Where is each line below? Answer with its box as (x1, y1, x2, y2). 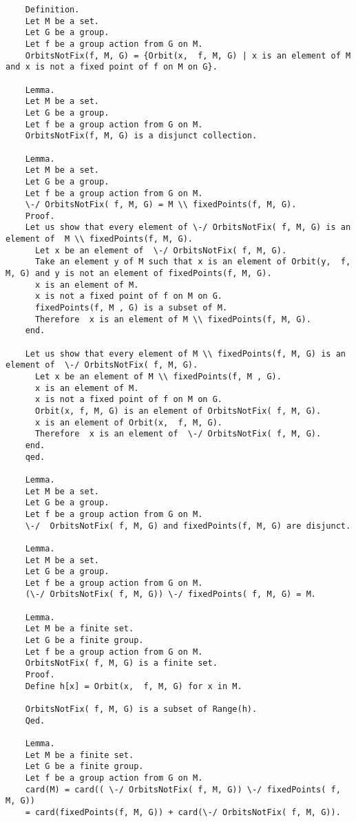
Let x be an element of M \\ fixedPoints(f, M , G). (34, 372, 282, 381)
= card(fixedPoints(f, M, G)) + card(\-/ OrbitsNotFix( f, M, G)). (25, 807, 341, 817)
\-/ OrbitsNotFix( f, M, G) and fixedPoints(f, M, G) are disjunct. (25, 520, 351, 531)
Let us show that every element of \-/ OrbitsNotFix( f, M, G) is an (25, 222, 351, 233)
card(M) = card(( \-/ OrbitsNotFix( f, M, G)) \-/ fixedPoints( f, (25, 784, 341, 794)
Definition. (25, 5, 80, 14)
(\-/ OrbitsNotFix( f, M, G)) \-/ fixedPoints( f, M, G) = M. (25, 589, 317, 600)
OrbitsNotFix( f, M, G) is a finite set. (25, 658, 218, 668)
